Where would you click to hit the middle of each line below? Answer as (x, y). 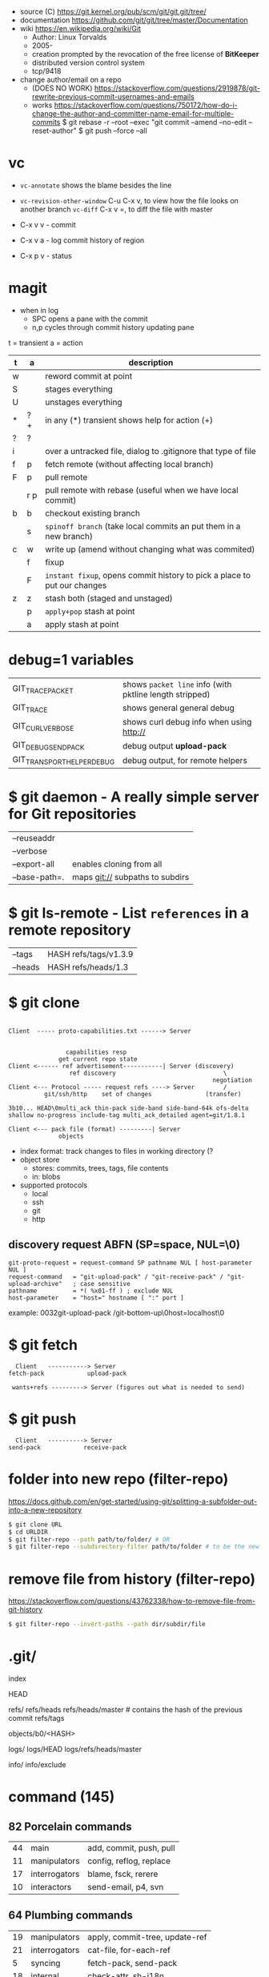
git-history (25, 1609)
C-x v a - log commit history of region (82, 240)
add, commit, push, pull (131, 1848)
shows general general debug (179, 708)
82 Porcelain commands (70, 1826)
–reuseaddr (34, 838)
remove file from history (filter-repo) (132, 1579)
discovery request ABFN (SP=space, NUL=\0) (124, 1244)
